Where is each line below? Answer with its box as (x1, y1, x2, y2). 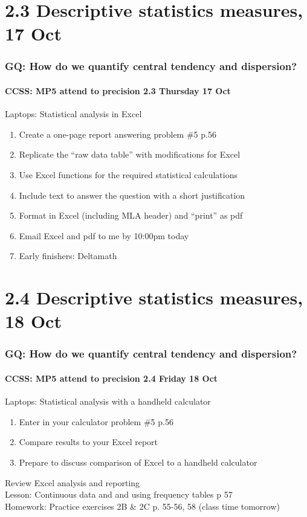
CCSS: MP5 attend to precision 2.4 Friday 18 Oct (5, 371, 218, 384)
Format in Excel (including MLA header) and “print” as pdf (19, 209, 243, 222)
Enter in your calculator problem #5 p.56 (19, 415, 173, 428)
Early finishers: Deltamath (19, 249, 117, 262)
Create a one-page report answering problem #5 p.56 (19, 127, 216, 140)
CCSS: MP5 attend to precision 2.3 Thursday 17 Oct (5, 85, 231, 97)
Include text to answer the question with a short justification (19, 188, 245, 201)
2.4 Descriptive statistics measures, (5, 285, 303, 310)
